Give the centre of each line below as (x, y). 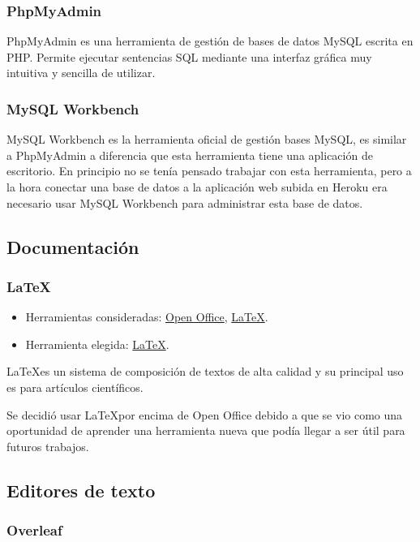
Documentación (73, 246)
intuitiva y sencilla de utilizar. (81, 73)
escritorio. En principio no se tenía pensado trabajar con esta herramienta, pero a (209, 171)
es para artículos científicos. (75, 387)
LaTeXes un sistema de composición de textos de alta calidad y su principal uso (205, 371)
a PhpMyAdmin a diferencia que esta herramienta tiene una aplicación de (190, 155)
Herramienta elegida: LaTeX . (97, 344)
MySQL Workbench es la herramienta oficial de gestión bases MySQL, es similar (207, 139)
